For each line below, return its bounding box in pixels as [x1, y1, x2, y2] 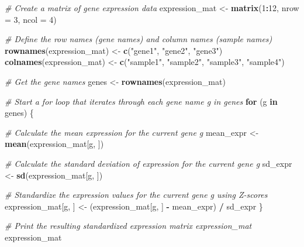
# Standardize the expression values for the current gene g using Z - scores [5, 188, 268, 201]
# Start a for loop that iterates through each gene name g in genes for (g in [5, 95, 278, 107]
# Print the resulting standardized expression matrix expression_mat [5, 219, 252, 232]
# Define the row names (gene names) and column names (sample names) [5, 33, 272, 45]
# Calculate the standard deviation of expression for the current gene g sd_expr [5, 157, 292, 169]
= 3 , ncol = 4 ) [5, 13, 57, 25]
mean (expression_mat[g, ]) [5, 138, 104, 150]
